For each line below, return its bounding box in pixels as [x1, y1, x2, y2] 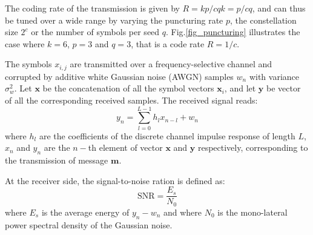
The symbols [5, 58, 52, 70]
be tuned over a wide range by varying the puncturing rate [5, 13, 223, 26]
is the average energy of [41, 205, 130, 218]
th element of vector [88, 141, 163, 154]
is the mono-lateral [217, 205, 288, 218]
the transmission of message [5, 154, 108, 167]
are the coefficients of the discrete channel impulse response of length [39, 129, 295, 142]
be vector [266, 82, 301, 94]
